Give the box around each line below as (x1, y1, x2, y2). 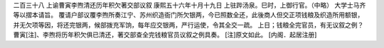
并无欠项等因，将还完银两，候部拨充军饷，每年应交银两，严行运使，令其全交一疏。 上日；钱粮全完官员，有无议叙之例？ (13, 20, 364, 29)
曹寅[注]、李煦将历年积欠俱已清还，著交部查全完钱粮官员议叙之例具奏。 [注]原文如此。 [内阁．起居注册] (13, 30, 317, 39)
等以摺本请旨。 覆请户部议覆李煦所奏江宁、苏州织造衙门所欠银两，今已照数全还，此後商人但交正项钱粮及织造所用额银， (13, 11, 364, 19)
